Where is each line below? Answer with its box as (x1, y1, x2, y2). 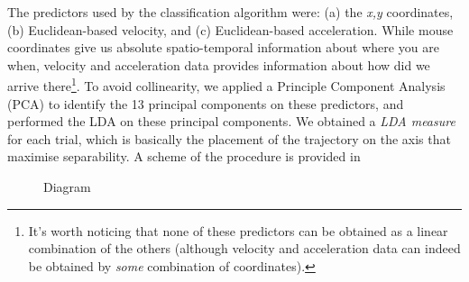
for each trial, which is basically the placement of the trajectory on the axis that (7, 129, 451, 148)
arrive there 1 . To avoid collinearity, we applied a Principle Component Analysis (7, 74, 446, 96)
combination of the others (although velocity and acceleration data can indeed (28, 239, 461, 258)
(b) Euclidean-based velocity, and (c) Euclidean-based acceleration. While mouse (7, 20, 454, 39)
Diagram (43, 177, 91, 196)
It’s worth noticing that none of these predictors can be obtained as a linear (28, 221, 448, 240)
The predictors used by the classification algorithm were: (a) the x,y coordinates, (7, 3, 454, 21)
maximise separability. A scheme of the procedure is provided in (7, 147, 361, 166)
